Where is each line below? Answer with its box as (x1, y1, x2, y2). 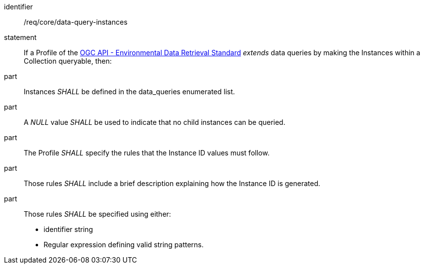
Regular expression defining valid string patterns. (44, 240, 204, 249)
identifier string (44, 225, 93, 233)
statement (4, 33, 37, 41)
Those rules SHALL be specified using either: (24, 210, 171, 218)
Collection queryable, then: (24, 57, 112, 65)
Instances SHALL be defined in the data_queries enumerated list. (24, 87, 235, 96)
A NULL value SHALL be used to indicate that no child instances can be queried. (24, 118, 285, 126)
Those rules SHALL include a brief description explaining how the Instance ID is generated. (24, 179, 321, 188)
